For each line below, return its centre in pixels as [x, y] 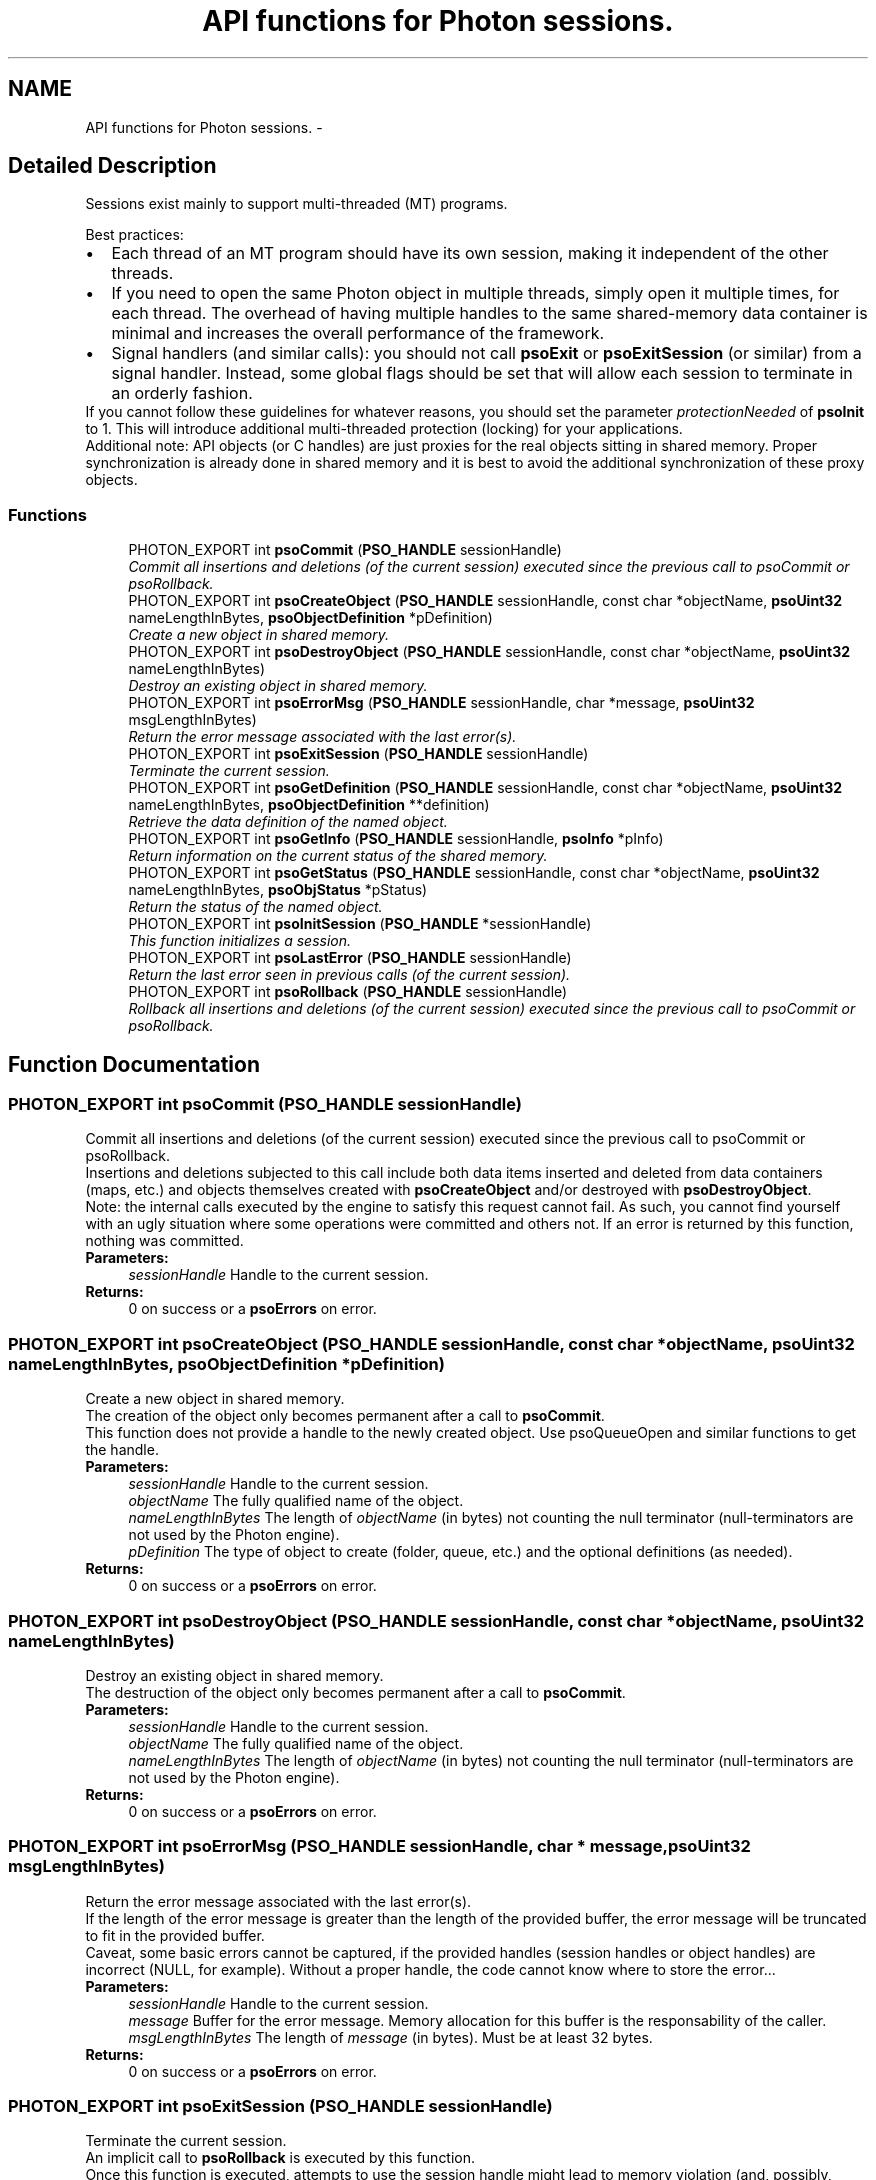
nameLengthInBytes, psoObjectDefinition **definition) [309, 805]
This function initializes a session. [240, 941]
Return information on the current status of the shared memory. [338, 856]
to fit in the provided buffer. [175, 1935]
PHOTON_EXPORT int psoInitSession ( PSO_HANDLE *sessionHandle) [360, 924]
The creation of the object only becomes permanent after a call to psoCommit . [345, 1416]
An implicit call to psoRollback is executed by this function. [280, 2158]
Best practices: [134, 235]
